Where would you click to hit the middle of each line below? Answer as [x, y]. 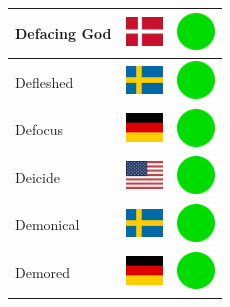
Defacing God [63, 32]
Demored [43, 272]
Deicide [37, 176]
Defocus [39, 129]
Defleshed [44, 81]
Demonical [47, 224]
